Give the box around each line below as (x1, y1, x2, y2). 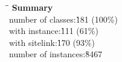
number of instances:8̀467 (9, 48, 103, 60)
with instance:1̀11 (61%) (9, 24, 98, 37)
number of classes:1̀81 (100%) (9, 13, 118, 25)
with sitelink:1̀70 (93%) (9, 36, 95, 48)
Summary (11, 1, 53, 13)
